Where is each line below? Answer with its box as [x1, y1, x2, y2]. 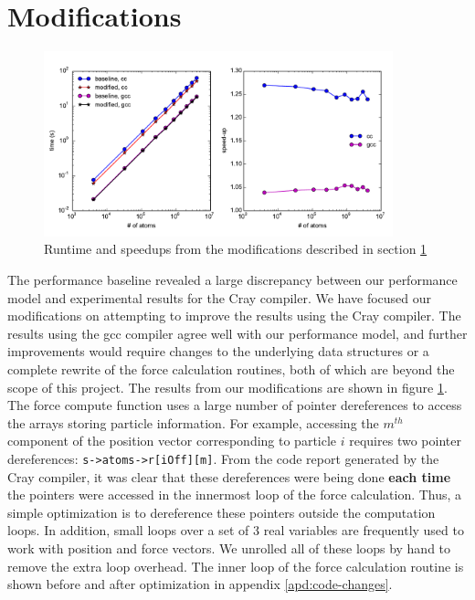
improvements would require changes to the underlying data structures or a [7, 342, 429, 361]
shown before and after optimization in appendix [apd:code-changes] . [7, 574, 393, 594]
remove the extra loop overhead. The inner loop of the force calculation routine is [7, 556, 464, 575]
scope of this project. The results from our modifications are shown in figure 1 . [7, 377, 448, 396]
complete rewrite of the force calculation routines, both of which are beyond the [7, 360, 455, 378]
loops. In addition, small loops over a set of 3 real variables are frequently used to [7, 521, 464, 540]
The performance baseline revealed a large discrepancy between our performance [7, 270, 458, 289]
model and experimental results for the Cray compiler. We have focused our [7, 288, 432, 307]
